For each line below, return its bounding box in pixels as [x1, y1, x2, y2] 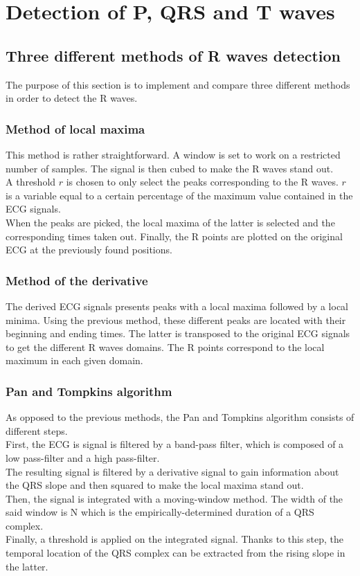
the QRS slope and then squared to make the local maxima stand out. [6, 478, 304, 492]
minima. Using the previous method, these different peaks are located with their [6, 312, 346, 327]
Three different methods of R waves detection [6, 44, 341, 66]
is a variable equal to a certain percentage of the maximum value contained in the [6, 188, 353, 202]
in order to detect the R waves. [6, 91, 138, 105]
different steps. [6, 423, 68, 438]
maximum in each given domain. [6, 353, 143, 368]
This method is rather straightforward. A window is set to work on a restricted [6, 147, 341, 161]
